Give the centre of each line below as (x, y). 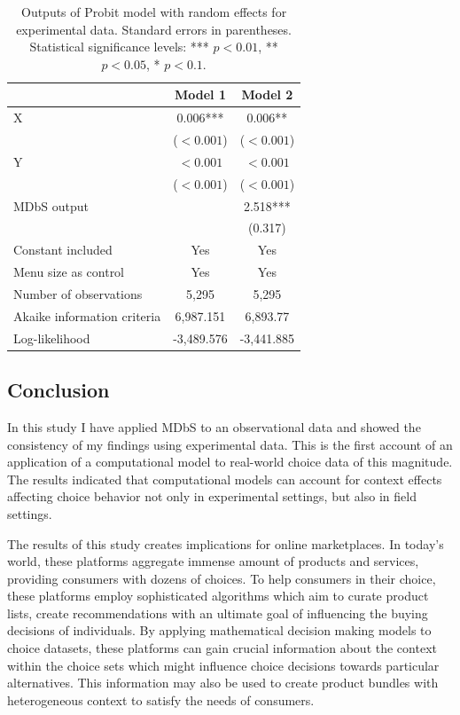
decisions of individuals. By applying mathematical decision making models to (219, 630)
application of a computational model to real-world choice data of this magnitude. (230, 462)
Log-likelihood (52, 338)
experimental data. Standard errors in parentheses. (154, 29)
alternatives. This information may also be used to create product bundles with (223, 683)
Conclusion (58, 390)
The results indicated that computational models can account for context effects (225, 479)
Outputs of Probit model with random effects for (154, 12)
